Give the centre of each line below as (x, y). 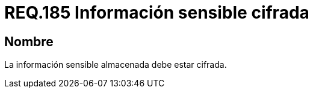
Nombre (29, 41)
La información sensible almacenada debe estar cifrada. (116, 65)
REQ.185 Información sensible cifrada (157, 13)
